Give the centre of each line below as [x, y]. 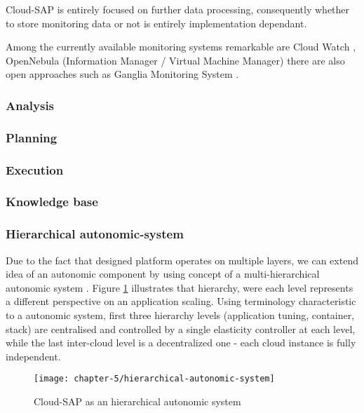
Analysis [30, 105]
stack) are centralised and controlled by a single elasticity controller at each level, [181, 329]
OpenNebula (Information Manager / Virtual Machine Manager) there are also [175, 60]
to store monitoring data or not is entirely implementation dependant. [156, 23]
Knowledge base [52, 202]
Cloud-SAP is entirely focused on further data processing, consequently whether [178, 9]
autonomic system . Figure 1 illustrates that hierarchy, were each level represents [180, 287]
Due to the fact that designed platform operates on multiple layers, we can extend [182, 260]
